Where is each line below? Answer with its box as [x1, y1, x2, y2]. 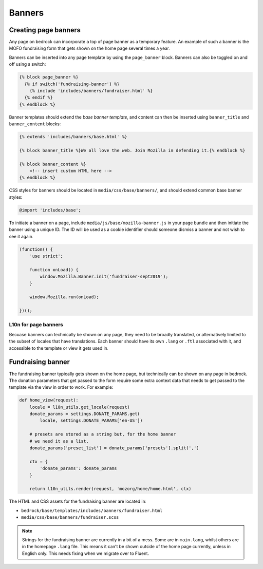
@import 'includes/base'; [19, 207, 81, 213]
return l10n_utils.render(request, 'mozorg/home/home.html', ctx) [29, 486, 192, 492]
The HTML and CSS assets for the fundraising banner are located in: [9, 498, 147, 504]
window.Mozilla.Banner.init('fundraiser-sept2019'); [39, 274, 169, 280]
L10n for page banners [9, 322, 63, 328]
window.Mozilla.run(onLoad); [29, 294, 99, 300]
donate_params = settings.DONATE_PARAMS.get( [29, 411, 140, 417]
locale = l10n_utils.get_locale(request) [29, 404, 130, 410]
